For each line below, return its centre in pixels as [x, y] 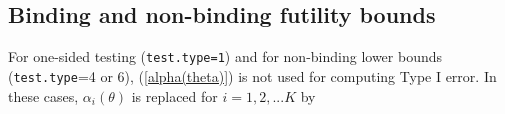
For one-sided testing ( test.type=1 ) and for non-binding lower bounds [225, 56]
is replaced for [174, 95]
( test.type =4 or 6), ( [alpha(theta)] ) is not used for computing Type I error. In [252, 75]
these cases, [43, 95]
